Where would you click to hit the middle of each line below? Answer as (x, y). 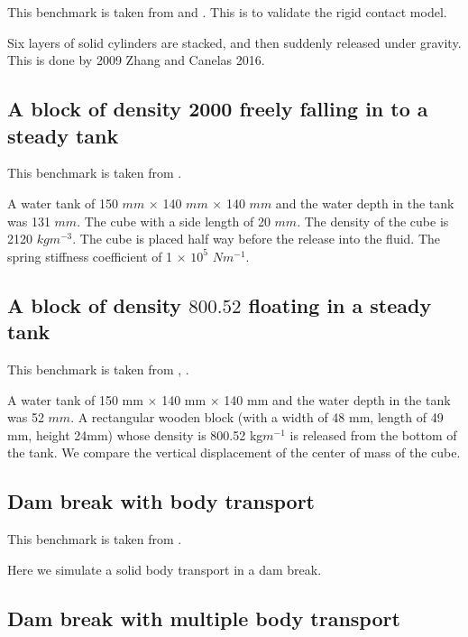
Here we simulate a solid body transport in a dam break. (165, 569)
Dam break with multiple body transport (204, 618)
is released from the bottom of (373, 434)
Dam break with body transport (161, 501)
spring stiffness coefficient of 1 (90, 256)
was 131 (29, 221)
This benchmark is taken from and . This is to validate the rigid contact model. (227, 12)
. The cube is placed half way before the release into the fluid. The (257, 239)
